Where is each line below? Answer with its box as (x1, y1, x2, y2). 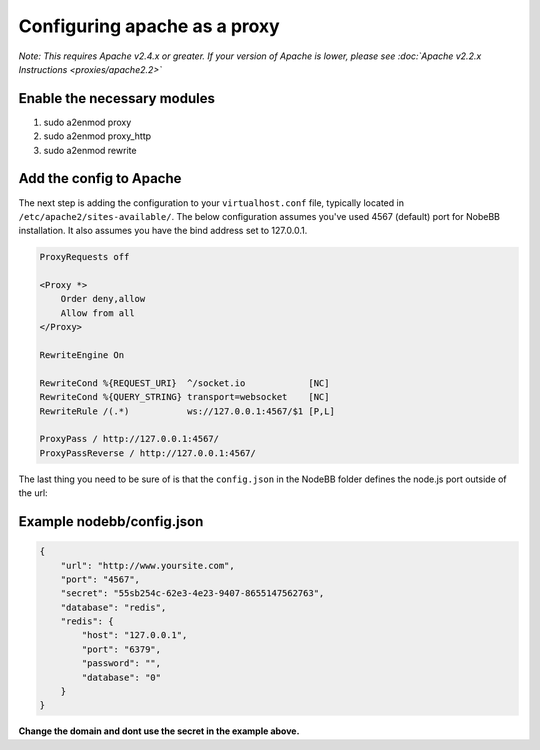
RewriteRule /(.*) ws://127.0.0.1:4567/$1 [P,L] (39, 405, 335, 417)
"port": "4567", (60, 573, 140, 585)
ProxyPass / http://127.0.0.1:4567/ (39, 433, 220, 445)
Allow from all (60, 307, 135, 319)
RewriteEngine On (39, 350, 125, 361)
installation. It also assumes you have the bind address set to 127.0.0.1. (18, 225, 308, 237)
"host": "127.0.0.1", (81, 630, 188, 641)
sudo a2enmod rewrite (43, 144, 137, 156)
